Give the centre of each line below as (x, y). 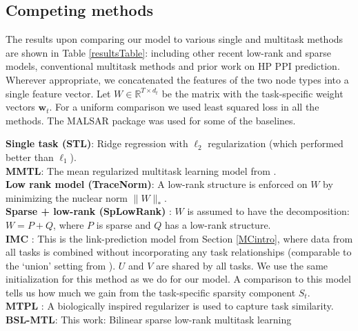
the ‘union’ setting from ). (61, 265)
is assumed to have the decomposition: (268, 211)
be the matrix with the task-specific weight (252, 93)
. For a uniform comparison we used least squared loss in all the (184, 107)
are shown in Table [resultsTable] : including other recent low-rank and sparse (168, 52)
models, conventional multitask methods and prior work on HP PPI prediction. (173, 66)
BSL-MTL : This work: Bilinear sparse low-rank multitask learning (149, 320)
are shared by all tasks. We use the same (242, 265)
